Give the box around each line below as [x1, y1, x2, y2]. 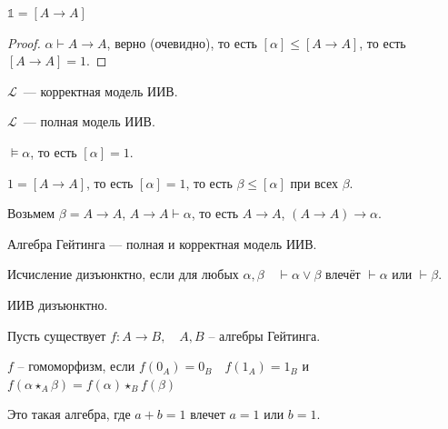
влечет [190, 404, 225, 424]
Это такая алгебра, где [7, 404, 131, 424]
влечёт [325, 264, 361, 284]
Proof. [7, 33, 41, 52]
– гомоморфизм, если [17, 356, 135, 375]
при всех [290, 173, 338, 192]
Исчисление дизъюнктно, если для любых [7, 264, 239, 284]
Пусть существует [7, 325, 106, 344]
